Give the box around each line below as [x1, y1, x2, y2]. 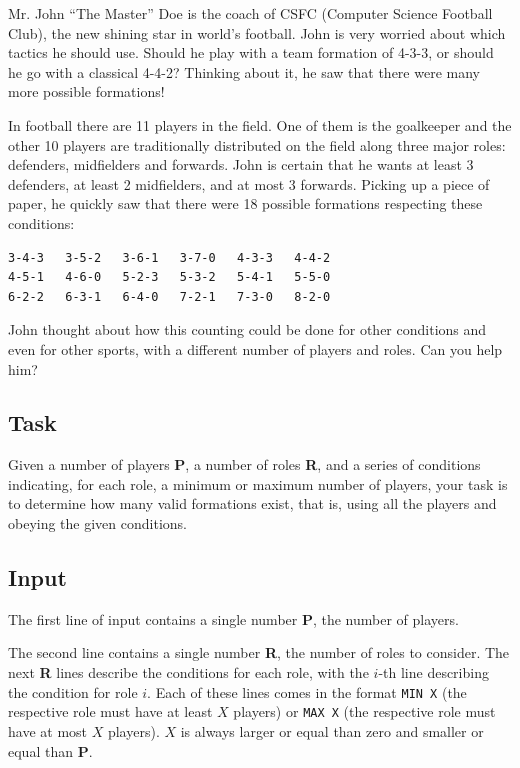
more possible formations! [8, 81, 165, 102]
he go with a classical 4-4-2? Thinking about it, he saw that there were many [8, 61, 480, 82]
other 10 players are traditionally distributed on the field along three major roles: [8, 134, 506, 155]
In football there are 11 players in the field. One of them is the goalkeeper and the [8, 114, 512, 135]
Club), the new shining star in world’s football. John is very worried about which [8, 22, 506, 43]
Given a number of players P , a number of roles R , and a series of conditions [8, 454, 481, 475]
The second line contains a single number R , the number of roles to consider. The [8, 642, 510, 663]
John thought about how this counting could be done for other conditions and [8, 319, 487, 340]
